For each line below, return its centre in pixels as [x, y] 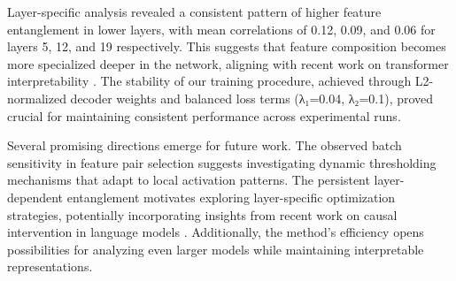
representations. [50, 266]
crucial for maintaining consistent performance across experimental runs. [204, 115]
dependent [35, 197]
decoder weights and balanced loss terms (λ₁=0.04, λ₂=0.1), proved [252, 98]
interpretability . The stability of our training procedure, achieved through [209, 81]
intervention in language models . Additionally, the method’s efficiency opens [216, 232]
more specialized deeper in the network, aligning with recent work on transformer [228, 63]
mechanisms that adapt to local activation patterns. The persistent [189, 180]
